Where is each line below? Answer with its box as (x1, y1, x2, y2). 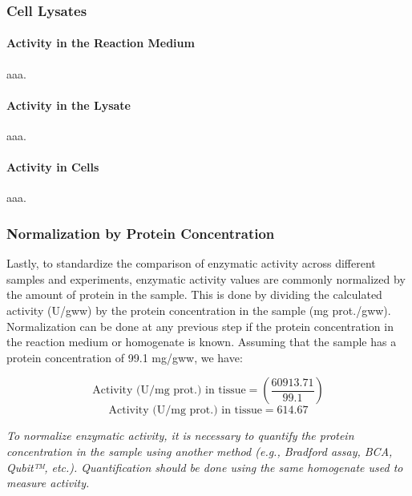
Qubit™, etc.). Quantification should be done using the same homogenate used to (6, 458, 403, 475)
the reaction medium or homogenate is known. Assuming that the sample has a (6, 333, 397, 350)
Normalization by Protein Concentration (6, 223, 275, 243)
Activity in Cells (6, 159, 99, 175)
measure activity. (6, 474, 90, 491)
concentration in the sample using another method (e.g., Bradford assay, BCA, (6, 442, 393, 459)
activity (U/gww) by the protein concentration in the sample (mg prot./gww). (6, 302, 391, 319)
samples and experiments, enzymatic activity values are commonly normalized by (6, 270, 406, 287)
